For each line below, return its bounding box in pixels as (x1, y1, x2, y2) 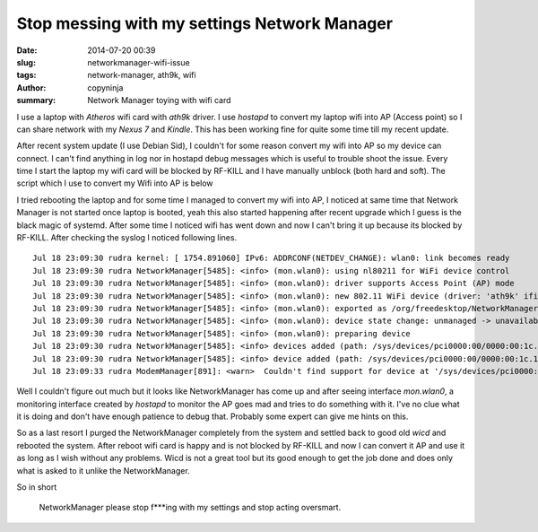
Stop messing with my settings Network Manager (16, 13, 394, 33)
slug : (16, 57, 36, 67)
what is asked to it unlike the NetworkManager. (16, 465, 190, 475)
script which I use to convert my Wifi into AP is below (16, 178, 214, 188)
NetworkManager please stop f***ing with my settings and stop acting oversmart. (39, 502, 342, 513)
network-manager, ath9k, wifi (87, 70, 196, 81)
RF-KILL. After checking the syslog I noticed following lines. (16, 232, 238, 243)
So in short (16, 482, 57, 493)
